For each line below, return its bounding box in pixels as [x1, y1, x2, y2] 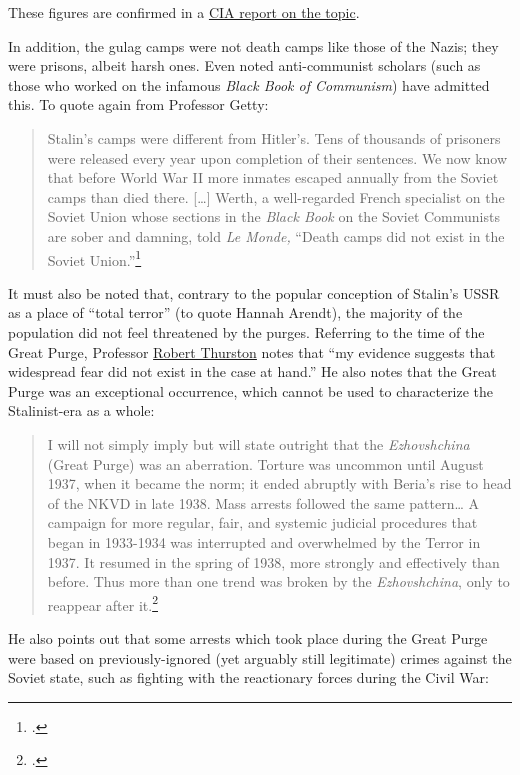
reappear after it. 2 [47, 591, 158, 615]
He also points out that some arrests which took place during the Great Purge [8, 627, 488, 648]
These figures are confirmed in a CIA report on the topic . [8, 2, 360, 22]
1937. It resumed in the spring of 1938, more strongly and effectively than [47, 551, 500, 572]
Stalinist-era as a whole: [8, 400, 155, 421]
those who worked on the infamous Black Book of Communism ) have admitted [8, 74, 490, 95]
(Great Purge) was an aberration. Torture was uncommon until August [47, 453, 484, 474]
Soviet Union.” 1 [47, 246, 142, 270]
